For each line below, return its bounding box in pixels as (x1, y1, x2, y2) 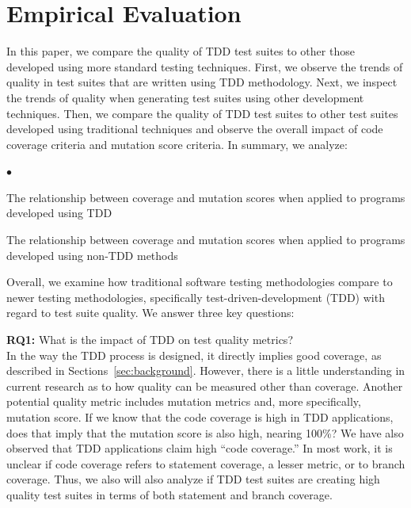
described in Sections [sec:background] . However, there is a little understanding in (6, 362, 405, 379)
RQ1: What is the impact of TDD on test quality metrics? (6, 331, 293, 348)
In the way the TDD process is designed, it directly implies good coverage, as (6, 346, 382, 363)
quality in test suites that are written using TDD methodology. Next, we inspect (6, 74, 398, 90)
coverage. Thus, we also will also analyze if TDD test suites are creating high (6, 471, 380, 487)
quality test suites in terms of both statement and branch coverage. (6, 486, 333, 502)
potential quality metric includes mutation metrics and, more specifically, (6, 393, 361, 410)
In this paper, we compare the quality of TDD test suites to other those (6, 43, 355, 59)
